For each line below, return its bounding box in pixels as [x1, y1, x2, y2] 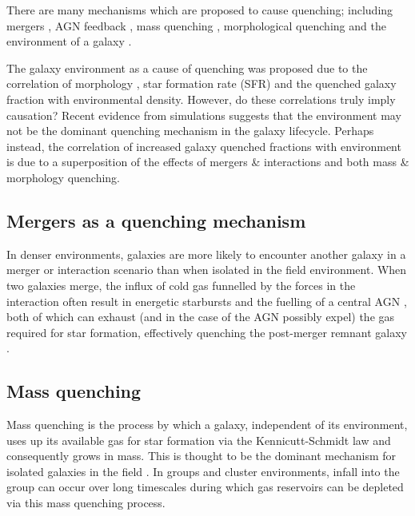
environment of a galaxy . [6, 33, 132, 50]
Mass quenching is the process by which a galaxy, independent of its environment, [6, 416, 408, 433]
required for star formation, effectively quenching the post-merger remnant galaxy [6, 323, 407, 340]
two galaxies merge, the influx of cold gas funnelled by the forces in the [6, 276, 356, 293]
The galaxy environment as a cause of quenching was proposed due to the [6, 59, 368, 76]
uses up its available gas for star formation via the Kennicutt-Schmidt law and [6, 431, 391, 448]
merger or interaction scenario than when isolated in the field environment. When [6, 261, 407, 278]
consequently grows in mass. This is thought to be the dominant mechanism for [6, 447, 397, 464]
